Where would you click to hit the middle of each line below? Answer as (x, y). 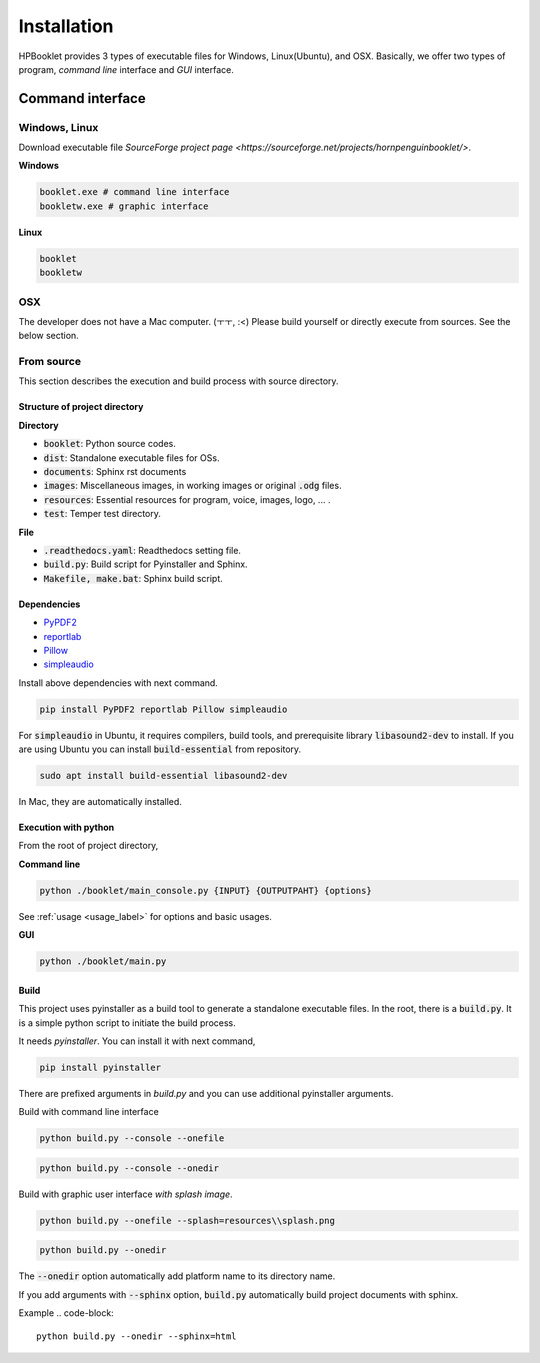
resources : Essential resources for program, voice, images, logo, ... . (187, 499)
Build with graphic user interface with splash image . (126, 1194)
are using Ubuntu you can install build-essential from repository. (160, 749)
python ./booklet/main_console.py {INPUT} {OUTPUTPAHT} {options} (205, 890)
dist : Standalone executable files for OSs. (131, 457)
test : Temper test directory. (102, 514)
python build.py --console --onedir (129, 1168)
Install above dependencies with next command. (118, 682)
